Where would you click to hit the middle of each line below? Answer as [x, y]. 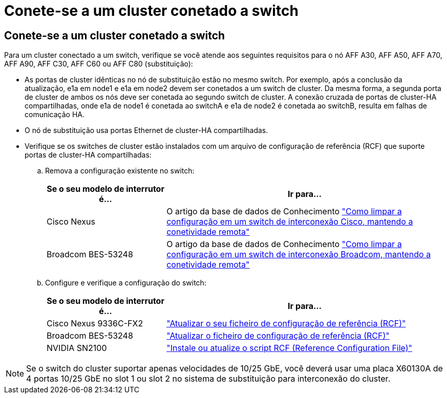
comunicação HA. [55, 115]
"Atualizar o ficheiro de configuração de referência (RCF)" [278, 336]
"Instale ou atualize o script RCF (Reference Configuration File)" [290, 348]
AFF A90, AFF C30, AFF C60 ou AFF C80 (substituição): [99, 64]
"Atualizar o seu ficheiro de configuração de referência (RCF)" [286, 324]
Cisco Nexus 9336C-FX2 [95, 324]
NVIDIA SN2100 [77, 348]
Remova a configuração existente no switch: [120, 171]
